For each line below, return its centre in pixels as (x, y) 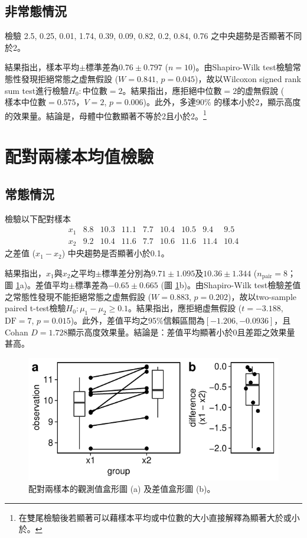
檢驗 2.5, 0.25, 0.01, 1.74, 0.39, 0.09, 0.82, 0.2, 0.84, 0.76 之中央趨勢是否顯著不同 (153, 36)
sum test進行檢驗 (37, 90)
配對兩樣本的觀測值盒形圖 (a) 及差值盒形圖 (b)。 (122, 489)
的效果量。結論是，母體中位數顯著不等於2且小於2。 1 (106, 115)
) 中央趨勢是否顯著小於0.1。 (115, 253)
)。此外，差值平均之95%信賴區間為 (138, 320)
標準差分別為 (127, 273)
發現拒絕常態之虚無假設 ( (70, 78)
